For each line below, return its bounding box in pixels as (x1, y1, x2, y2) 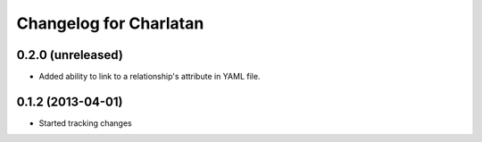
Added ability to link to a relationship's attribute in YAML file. (38, 71, 261, 82)
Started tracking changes (38, 117, 133, 129)
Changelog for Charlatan (16, 13, 204, 33)
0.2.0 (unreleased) (16, 47, 124, 63)
